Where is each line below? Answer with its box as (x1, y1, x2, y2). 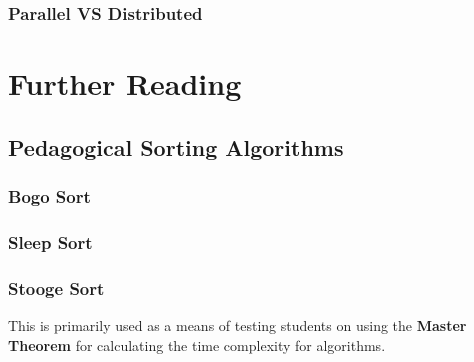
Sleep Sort (8, 229, 93, 254)
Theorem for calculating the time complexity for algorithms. (8, 334, 386, 355)
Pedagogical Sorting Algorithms (8, 131, 344, 162)
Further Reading (8, 63, 242, 104)
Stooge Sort (8, 275, 105, 300)
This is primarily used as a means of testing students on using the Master (8, 314, 467, 335)
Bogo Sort (8, 183, 91, 208)
